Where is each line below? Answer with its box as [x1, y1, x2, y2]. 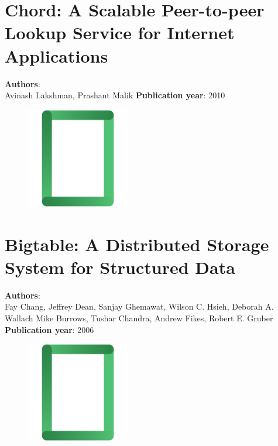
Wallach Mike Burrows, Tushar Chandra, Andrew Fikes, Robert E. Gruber [5, 311, 273, 324]
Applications [5, 43, 108, 67]
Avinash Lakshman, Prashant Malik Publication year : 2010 [5, 89, 225, 101]
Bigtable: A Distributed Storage [5, 232, 269, 256]
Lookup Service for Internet [5, 20, 235, 44]
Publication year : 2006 [5, 323, 94, 335]
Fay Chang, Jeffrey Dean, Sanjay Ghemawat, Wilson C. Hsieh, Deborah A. [5, 300, 274, 313]
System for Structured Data [5, 255, 235, 279]
